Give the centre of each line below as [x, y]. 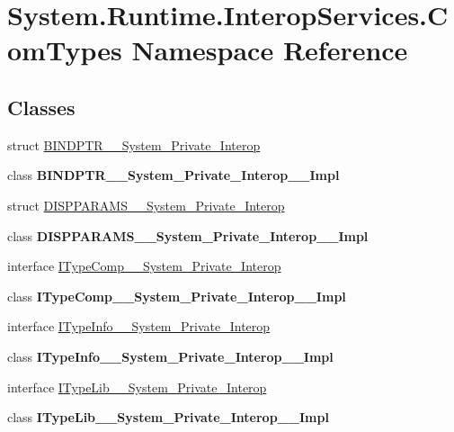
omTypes [65, 50]
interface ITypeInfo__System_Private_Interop [139, 326]
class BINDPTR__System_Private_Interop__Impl [174, 175]
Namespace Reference [270, 50]
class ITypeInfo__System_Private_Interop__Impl [170, 356]
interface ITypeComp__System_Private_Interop [144, 266]
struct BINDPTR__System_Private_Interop [134, 144]
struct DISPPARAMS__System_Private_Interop [146, 205]
